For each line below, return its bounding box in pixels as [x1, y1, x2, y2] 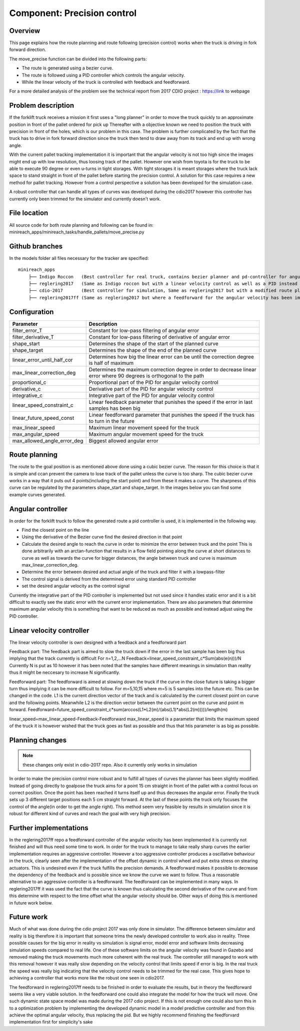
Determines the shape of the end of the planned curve [88, 346, 217, 353]
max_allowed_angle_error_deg [12, 437, 83, 444]
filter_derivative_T [12, 333, 54, 340]
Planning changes [9, 736, 67, 744]
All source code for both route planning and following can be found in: [9, 222, 153, 228]
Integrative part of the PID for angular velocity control [88, 392, 214, 399]
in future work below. [9, 900, 53, 906]
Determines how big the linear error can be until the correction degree [88, 353, 254, 360]
